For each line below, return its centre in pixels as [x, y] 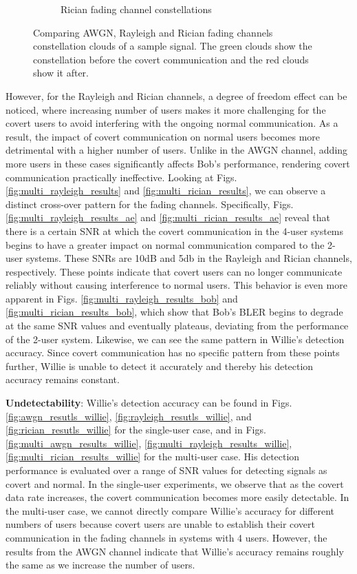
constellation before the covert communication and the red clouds [171, 59]
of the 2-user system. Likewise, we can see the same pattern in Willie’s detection [175, 339]
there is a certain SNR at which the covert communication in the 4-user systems [175, 230]
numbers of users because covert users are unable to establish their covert [161, 524]
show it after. [61, 73]
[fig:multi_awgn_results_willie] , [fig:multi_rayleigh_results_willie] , [149, 443]
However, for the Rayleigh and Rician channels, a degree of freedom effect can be [176, 95]
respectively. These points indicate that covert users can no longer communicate [174, 271]
